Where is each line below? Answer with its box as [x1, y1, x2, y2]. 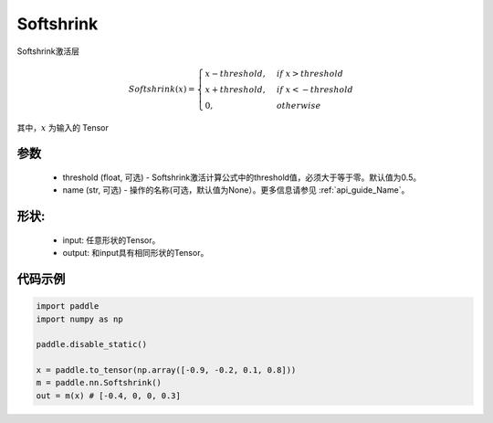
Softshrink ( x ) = [128, 83, 195, 94]
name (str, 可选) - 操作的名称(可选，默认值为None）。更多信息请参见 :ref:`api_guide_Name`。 [62, 185, 410, 196]
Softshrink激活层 [16, 46, 79, 57]
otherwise [276, 100, 321, 111]
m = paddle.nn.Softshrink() [36, 377, 162, 388]
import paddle [36, 301, 100, 312]
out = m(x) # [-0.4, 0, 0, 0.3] [36, 390, 182, 401]
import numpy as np [36, 313, 123, 324]
